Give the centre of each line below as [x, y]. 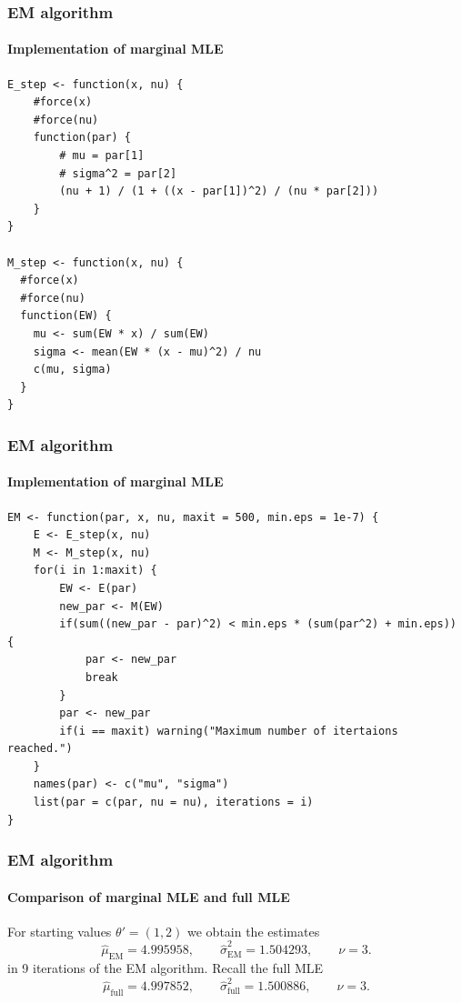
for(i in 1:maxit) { [95, 571]
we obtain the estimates [254, 931]
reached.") [40, 749]
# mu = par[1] [102, 156]
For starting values [60, 931]
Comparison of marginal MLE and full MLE [149, 896]
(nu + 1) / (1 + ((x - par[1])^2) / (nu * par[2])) [219, 191]
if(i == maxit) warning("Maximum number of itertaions [229, 731]
